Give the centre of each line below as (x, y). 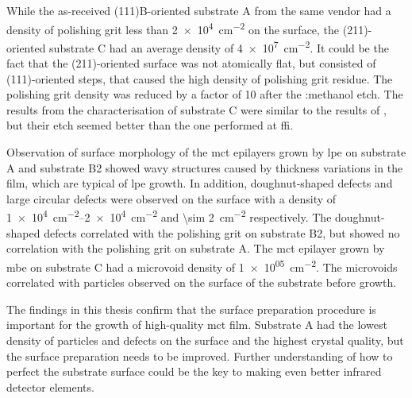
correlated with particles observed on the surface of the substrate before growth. (202, 282)
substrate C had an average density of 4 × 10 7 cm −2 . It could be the (219, 46)
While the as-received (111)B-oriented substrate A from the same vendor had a (199, 10)
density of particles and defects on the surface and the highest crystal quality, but (205, 340)
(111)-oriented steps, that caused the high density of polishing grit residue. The (200, 78)
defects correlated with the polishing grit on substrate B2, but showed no (222, 232)
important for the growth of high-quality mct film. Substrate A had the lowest (197, 325)
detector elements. (50, 386)
